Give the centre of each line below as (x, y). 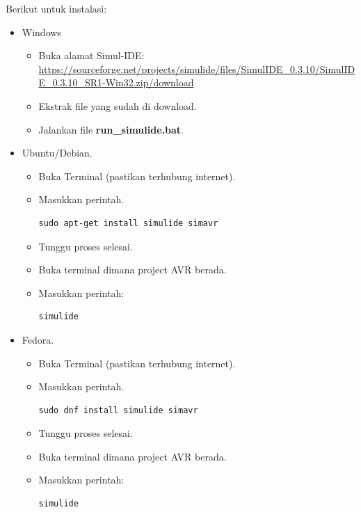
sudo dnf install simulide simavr (118, 410)
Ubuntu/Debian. (57, 153)
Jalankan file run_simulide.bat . (111, 129)
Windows (41, 32)
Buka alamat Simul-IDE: (91, 55)
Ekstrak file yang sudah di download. (118, 105)
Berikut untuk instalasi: (56, 8)
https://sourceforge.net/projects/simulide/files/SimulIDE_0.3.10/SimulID (197, 69)
